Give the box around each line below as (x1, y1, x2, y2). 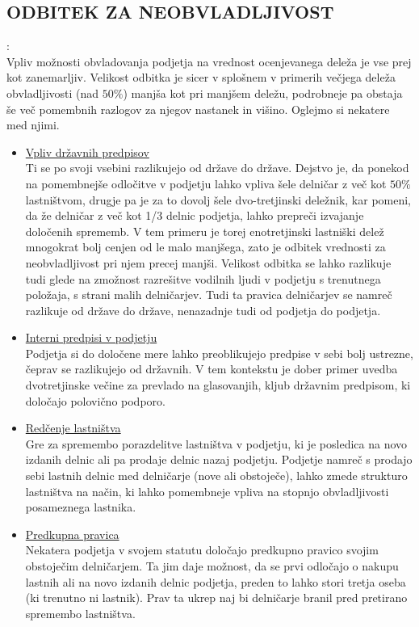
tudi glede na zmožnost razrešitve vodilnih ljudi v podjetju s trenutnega (25, 270, 381, 287)
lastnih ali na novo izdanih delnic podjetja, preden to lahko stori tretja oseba (25, 573, 406, 590)
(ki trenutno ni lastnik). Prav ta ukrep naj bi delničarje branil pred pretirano (25, 589, 408, 606)
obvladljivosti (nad (6, 84, 99, 101)
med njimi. (6, 116, 60, 133)
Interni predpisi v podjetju (25, 329, 157, 346)
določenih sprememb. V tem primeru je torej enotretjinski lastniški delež (25, 222, 384, 239)
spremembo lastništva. (25, 604, 136, 621)
